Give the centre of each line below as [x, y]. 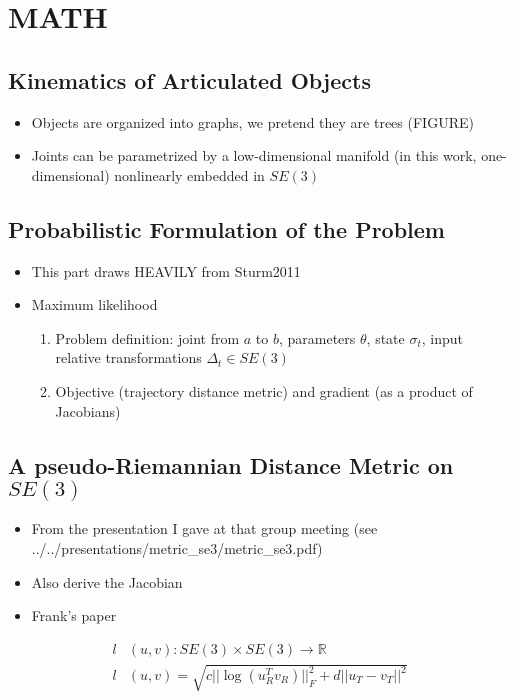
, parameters [317, 337]
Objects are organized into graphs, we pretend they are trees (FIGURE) [252, 121]
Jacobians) [88, 410]
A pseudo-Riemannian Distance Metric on [231, 464]
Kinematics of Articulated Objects [189, 79]
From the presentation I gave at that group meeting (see [204, 528]
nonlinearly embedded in [189, 174]
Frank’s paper [74, 615]
